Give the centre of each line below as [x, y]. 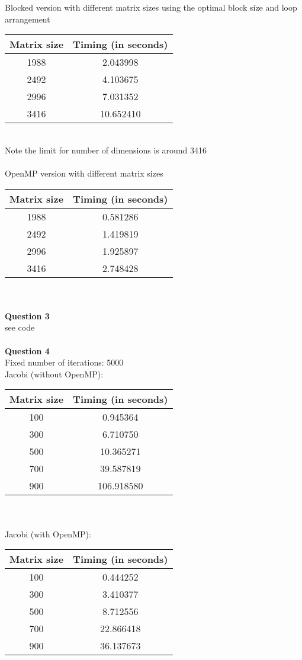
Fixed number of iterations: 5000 [64, 362]
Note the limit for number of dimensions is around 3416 [106, 150]
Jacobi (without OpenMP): [54, 374]
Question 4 [27, 350]
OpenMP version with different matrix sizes [84, 173]
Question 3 [27, 315]
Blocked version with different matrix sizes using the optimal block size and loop [151, 7]
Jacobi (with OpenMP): [48, 534]
